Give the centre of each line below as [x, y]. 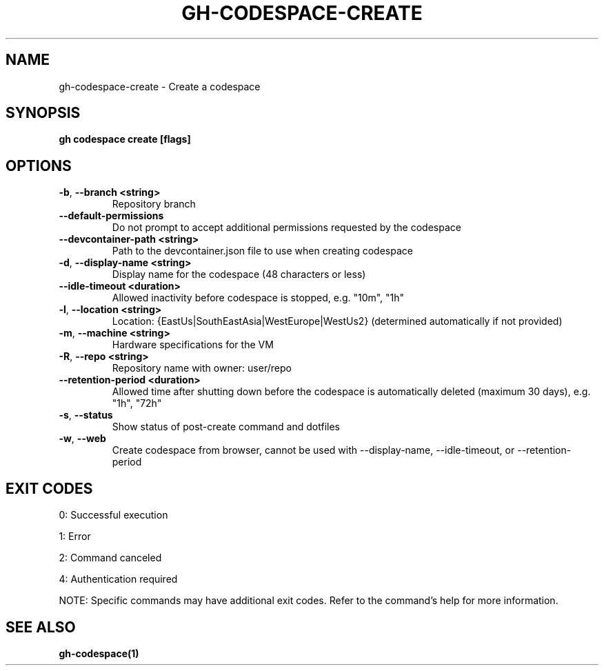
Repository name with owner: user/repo [202, 368]
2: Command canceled [110, 558]
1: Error [75, 537]
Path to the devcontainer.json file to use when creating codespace [262, 251]
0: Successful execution [113, 515]
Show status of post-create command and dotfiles [226, 427]
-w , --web [82, 439]
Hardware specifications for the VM [193, 345]
